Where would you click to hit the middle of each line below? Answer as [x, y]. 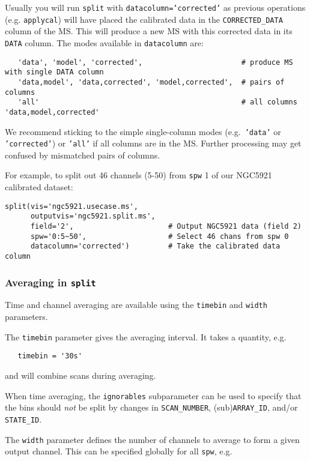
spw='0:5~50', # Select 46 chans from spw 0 [160, 236]
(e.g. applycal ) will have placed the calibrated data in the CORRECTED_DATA [144, 19]
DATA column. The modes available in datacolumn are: [104, 42]
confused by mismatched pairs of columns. [83, 155]
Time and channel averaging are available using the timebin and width [136, 305]
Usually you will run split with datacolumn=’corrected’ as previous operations [155, 7]
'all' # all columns [157, 102]
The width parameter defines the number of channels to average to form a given [152, 439]
